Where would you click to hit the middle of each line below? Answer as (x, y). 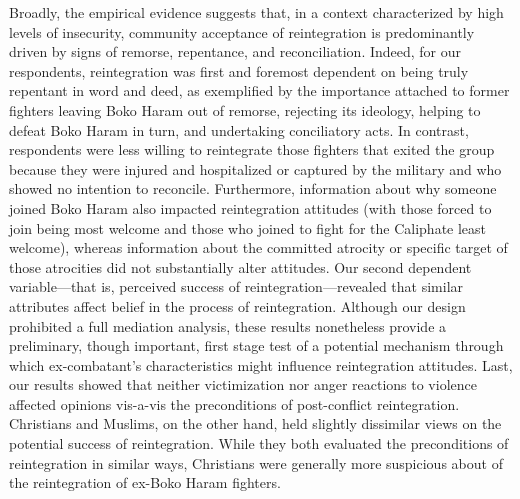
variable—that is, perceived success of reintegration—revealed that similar (236, 286)
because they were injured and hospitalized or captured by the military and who (255, 168)
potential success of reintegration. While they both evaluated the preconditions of (259, 443)
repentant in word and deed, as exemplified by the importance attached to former (259, 90)
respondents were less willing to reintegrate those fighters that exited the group (252, 149)
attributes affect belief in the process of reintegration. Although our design (237, 305)
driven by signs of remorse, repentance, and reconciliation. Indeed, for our (235, 51)
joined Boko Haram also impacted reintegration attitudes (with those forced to (250, 207)
